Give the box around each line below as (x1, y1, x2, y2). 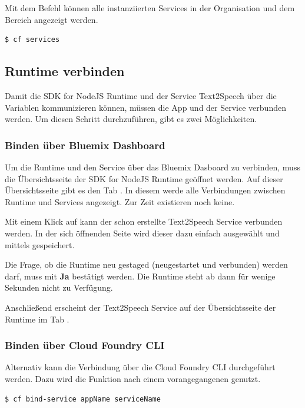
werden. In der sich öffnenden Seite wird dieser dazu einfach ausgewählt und (5, 226, 280, 239)
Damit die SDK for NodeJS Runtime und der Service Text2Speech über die (5, 89, 277, 101)
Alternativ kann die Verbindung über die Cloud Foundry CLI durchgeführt (5, 361, 276, 373)
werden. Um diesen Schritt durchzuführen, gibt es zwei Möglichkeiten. (5, 113, 257, 125)
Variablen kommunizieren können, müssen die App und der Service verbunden (5, 101, 286, 113)
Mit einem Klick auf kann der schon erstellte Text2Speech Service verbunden (5, 215, 283, 228)
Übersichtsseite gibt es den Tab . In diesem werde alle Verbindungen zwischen (5, 184, 286, 196)
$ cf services (5, 35, 60, 44)
